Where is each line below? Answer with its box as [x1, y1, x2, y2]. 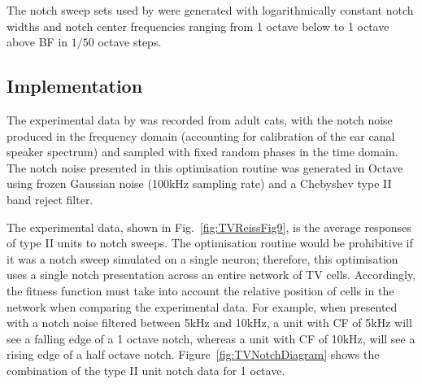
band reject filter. [7, 190, 94, 207]
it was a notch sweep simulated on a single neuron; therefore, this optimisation [7, 250, 398, 267]
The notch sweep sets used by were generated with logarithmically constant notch [7, 2, 414, 18]
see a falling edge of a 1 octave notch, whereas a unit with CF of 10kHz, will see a [7, 329, 415, 347]
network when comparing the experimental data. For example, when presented [7, 298, 398, 315]
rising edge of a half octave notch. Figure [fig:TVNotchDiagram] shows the [7, 346, 380, 363]
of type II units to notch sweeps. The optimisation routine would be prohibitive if [7, 234, 413, 251]
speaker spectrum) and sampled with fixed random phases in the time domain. [7, 143, 398, 160]
